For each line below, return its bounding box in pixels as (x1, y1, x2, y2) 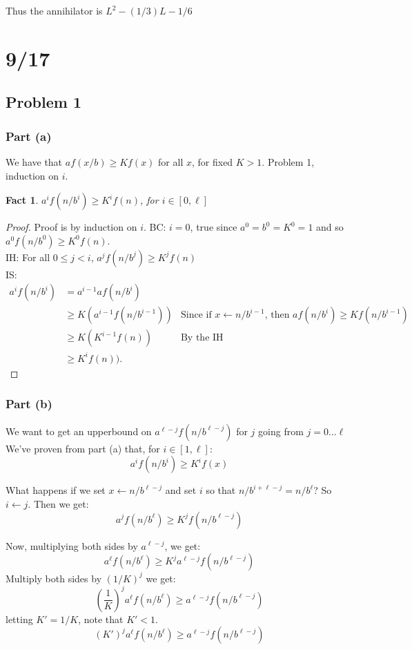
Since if (180, 310, 212, 321)
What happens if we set (6, 483, 106, 497)
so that (206, 483, 236, 497)
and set (165, 483, 197, 497)
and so (316, 220, 344, 234)
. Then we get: (28, 496, 89, 510)
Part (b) (6, 395, 52, 412)
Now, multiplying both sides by (6, 538, 138, 553)
